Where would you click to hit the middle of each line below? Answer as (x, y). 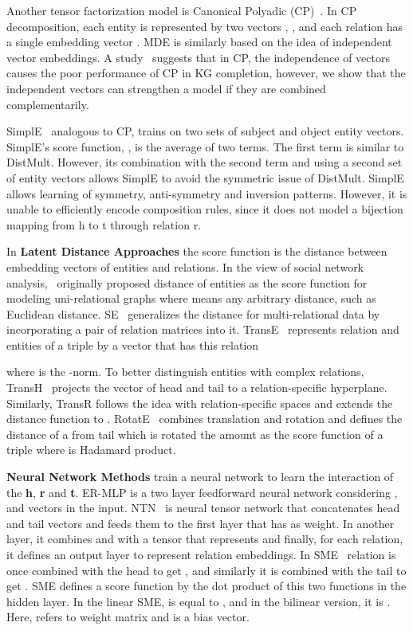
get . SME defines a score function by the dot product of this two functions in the (206, 586)
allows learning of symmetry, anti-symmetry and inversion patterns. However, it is (207, 193)
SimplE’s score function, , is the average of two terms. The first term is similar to (205, 146)
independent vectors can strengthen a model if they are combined (166, 88)
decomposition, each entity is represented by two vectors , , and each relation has (205, 26)
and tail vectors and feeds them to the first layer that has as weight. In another (201, 523)
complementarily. (48, 104)
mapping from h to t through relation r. (104, 224)
